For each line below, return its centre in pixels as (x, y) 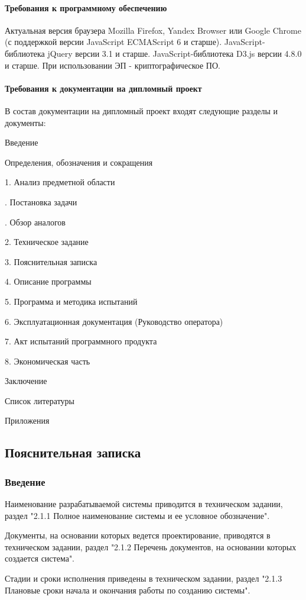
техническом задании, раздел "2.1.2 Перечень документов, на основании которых (151, 546)
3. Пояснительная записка (51, 261)
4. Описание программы (48, 281)
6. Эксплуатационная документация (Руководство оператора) (114, 321)
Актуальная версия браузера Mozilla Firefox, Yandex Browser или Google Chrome (153, 30)
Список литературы (40, 400)
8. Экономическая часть (48, 361)
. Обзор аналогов (35, 222)
